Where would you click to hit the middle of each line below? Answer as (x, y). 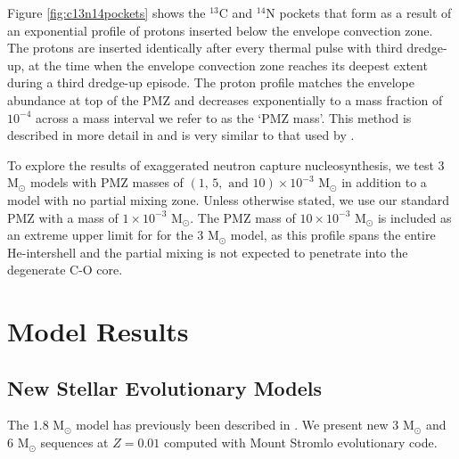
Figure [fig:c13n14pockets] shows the (107, 12)
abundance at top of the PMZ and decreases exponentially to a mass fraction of (225, 99)
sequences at (74, 443)
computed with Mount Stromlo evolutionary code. (300, 443)
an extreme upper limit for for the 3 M (113, 235)
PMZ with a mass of (63, 217)
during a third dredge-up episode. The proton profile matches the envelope (211, 82)
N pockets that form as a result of (359, 12)
